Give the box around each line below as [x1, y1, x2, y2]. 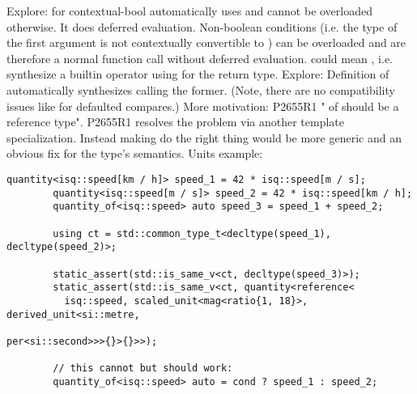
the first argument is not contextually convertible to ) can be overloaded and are [6, 34, 406, 51]
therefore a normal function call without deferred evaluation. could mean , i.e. [6, 49, 394, 66]
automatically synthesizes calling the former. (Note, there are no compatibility [6, 81, 395, 98]
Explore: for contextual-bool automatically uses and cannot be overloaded [6, 2, 373, 19]
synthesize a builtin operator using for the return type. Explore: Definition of [6, 66, 389, 83]
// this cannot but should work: [53, 362, 233, 375]
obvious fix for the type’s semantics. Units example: [6, 145, 263, 162]
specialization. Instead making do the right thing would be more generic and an [6, 129, 402, 146]
